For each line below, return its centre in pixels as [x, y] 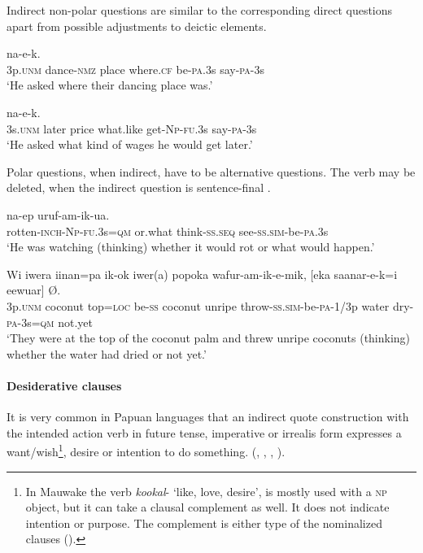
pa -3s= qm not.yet [50, 322]
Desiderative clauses [64, 385]
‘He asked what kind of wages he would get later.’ [130, 144]
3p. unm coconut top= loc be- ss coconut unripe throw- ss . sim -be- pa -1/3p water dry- [210, 305]
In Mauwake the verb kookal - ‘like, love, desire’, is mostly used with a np [206, 491]
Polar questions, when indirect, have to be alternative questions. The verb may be [211, 171]
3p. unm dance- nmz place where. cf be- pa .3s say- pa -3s [135, 69]
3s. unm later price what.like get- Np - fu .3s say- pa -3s [132, 128]
